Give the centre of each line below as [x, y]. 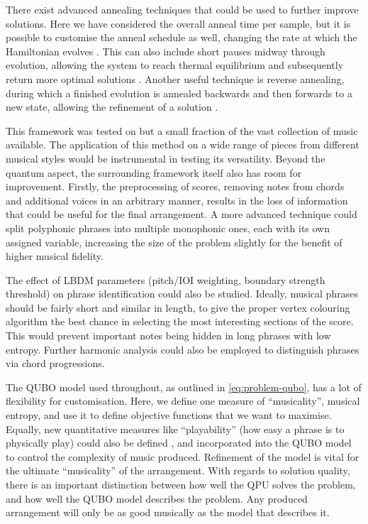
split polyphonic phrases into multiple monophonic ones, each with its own [168, 228]
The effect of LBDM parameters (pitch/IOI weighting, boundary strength [166, 279]
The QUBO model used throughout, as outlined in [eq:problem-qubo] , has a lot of [184, 387]
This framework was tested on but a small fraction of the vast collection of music [182, 130]
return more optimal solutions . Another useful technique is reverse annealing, [175, 78]
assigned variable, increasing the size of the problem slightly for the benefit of [174, 242]
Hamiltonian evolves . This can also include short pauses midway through [166, 51]
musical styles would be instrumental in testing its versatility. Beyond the [166, 158]
